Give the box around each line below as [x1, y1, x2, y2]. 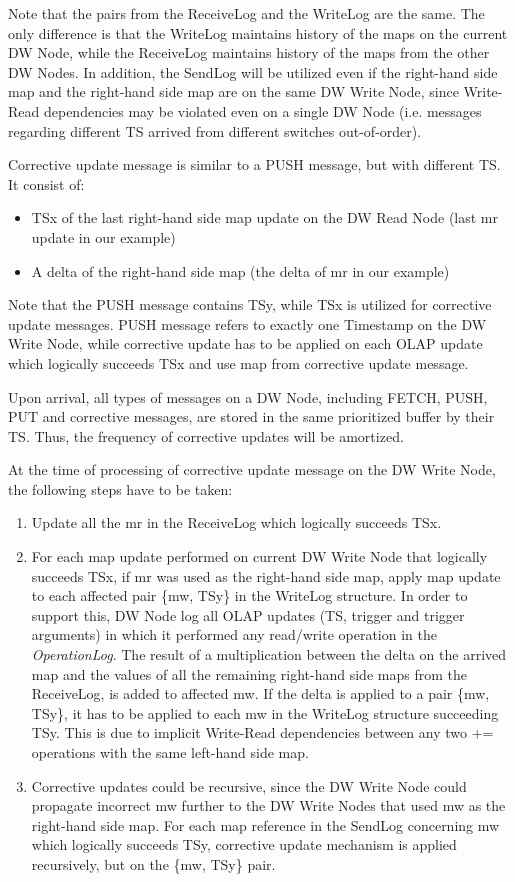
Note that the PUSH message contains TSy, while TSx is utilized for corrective [8, 294, 492, 315]
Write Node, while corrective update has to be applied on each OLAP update [8, 333, 483, 354]
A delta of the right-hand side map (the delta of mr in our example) [31, 260, 450, 281]
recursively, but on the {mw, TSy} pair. [31, 853, 276, 874]
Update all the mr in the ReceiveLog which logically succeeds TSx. [31, 512, 442, 533]
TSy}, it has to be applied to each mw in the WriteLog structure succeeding [31, 702, 499, 723]
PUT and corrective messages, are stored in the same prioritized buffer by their [8, 406, 495, 427]
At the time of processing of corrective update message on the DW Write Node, [8, 459, 496, 480]
